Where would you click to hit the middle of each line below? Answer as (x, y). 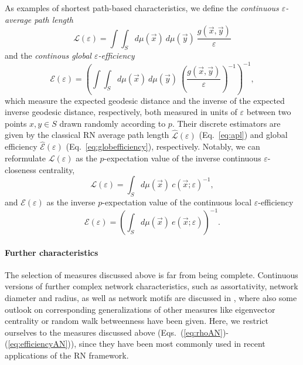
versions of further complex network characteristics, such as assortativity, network (151, 286)
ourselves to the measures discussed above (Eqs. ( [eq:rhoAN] (114, 332)
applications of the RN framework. (67, 355)
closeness (21, 169)
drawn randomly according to (113, 123)
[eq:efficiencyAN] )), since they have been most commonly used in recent (137, 344)
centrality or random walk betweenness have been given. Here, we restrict (137, 321)
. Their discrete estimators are (226, 123)
